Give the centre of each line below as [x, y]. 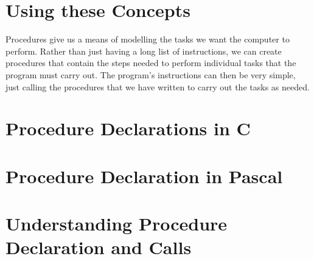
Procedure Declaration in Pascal [144, 176]
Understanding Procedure [117, 224]
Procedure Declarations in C [128, 128]
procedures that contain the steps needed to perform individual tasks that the [151, 63]
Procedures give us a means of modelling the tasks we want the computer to [148, 39]
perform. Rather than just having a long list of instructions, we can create [144, 51]
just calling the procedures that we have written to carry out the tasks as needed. [158, 86]
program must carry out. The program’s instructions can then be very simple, [151, 74]
